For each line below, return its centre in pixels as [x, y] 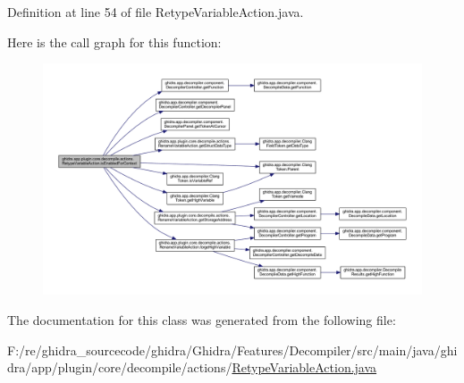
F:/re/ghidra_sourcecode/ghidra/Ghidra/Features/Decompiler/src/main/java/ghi [232, 350]
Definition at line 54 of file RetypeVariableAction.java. [156, 12]
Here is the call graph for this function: [114, 42]
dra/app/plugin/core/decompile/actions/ [120, 367]
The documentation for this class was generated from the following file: [202, 319]
